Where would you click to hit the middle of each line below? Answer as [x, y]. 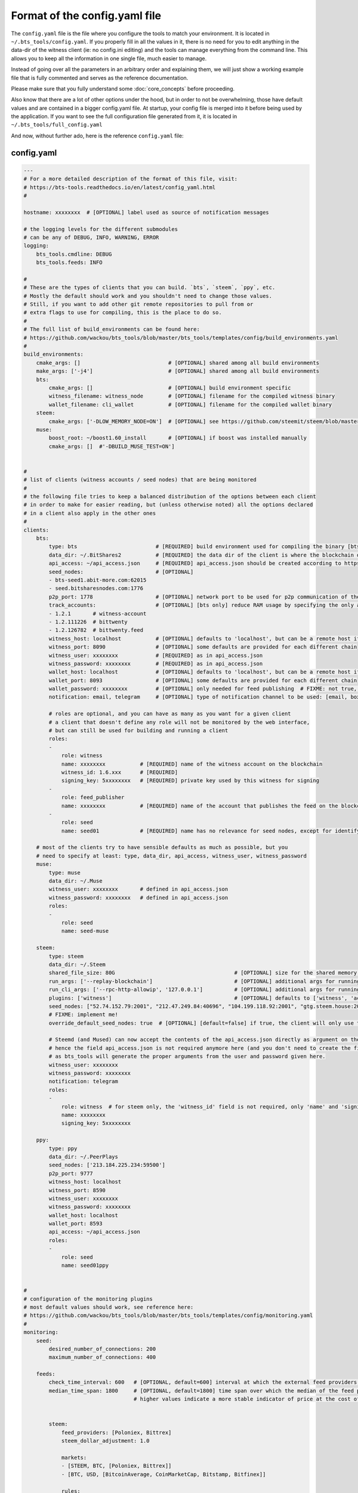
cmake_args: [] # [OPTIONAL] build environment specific [170, 388]
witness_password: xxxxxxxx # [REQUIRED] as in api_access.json [156, 663]
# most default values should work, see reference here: [109, 1307]
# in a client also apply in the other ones [90, 513]
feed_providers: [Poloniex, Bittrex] [116, 1432]
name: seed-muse [85, 931]
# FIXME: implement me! [84, 1015]
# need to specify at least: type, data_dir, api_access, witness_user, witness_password [172, 856]
